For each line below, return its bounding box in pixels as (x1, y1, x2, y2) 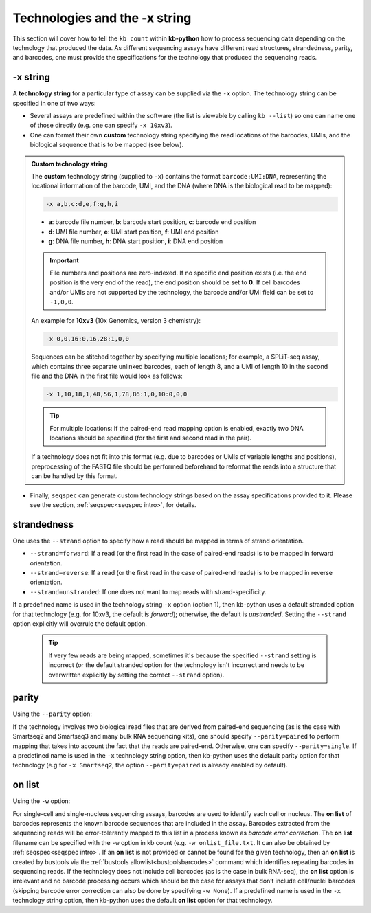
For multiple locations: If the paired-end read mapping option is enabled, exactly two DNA (49, 424, 304, 432)
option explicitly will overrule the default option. (12, 619, 148, 628)
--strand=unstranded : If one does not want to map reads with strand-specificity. (30, 587, 267, 596)
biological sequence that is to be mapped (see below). (30, 141, 184, 149)
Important (49, 256, 79, 264)
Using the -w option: (12, 797, 71, 805)
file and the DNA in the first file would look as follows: (31, 372, 183, 381)
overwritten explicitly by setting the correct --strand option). (48, 670, 225, 679)
